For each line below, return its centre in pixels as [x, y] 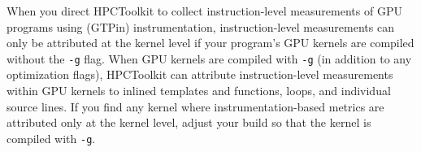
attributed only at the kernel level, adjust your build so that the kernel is [189, 122]
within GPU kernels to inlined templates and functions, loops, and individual [199, 91]
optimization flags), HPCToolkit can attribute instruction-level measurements [200, 74]
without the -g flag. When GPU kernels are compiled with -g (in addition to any [209, 58]
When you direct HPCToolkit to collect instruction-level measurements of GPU [204, 11]
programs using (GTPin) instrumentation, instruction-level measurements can [200, 26]
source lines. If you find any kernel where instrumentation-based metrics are [195, 106]
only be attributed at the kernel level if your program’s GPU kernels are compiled [210, 43]
